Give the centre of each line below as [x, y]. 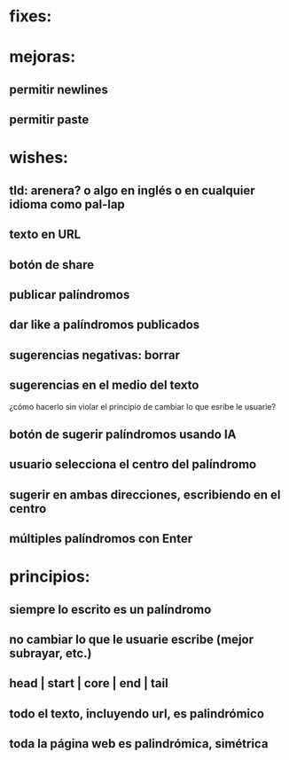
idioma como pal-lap [67, 204]
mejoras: [43, 57]
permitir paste [49, 120]
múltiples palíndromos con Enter [101, 539]
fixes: [31, 16]
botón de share [52, 265]
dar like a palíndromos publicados [105, 325]
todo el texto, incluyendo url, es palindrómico [137, 713]
